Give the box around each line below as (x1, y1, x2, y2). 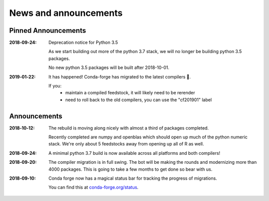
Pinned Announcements (9, 26, 86, 35)
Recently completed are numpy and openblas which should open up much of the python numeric (48, 134, 248, 140)
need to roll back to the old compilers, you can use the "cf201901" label (65, 97, 212, 103)
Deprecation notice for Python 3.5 (48, 40, 118, 46)
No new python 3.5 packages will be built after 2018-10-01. (48, 65, 169, 70)
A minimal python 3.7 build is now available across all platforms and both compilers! (48, 150, 221, 156)
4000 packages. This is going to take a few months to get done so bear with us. (48, 166, 213, 172)
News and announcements (9, 7, 123, 18)
